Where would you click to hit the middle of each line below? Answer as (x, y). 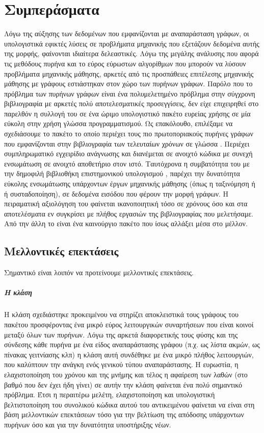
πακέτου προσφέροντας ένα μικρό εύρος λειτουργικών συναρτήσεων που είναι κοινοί (129, 324)
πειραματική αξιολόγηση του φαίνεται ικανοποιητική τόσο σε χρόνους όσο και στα (126, 203)
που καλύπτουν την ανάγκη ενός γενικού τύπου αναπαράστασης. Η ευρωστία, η (121, 364)
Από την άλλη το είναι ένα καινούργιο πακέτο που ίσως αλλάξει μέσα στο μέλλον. (126, 223)
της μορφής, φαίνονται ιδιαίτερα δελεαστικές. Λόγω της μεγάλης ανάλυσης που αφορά (131, 53)
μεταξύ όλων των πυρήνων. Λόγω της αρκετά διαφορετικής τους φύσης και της (121, 334)
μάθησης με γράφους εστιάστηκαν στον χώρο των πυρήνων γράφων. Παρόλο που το (128, 83)
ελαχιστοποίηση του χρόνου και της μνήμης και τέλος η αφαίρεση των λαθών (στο (126, 374)
